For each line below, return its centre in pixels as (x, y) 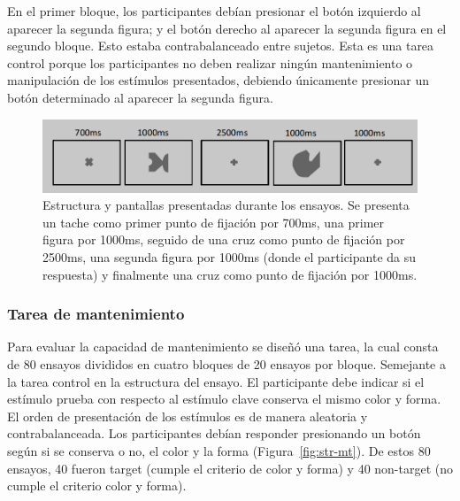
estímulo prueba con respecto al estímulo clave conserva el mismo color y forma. (224, 399)
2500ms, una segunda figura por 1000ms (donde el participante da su (230, 257)
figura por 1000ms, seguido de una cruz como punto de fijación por (224, 239)
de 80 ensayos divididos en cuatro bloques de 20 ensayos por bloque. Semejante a (226, 364)
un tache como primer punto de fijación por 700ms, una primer (214, 222)
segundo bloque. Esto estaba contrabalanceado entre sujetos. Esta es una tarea (221, 46)
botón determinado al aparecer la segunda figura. (140, 97)
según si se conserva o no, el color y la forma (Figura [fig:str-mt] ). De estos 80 (219, 450)
